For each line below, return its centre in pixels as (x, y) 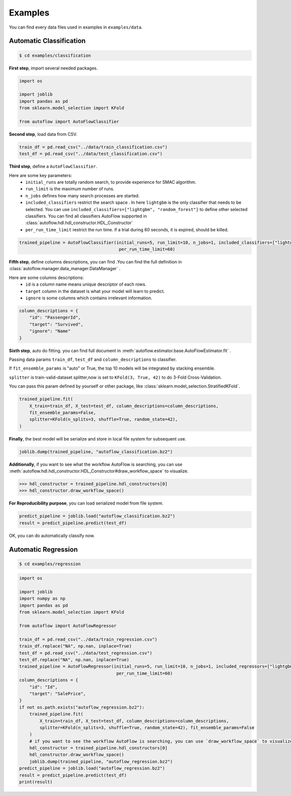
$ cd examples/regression (50, 564)
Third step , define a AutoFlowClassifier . (53, 166)
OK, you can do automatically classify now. (52, 536)
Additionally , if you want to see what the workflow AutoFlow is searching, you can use (96, 464)
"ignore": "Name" (50, 331)
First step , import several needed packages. (53, 68)
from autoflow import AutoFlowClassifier (69, 122)
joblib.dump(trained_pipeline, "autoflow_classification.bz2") (96, 452)
